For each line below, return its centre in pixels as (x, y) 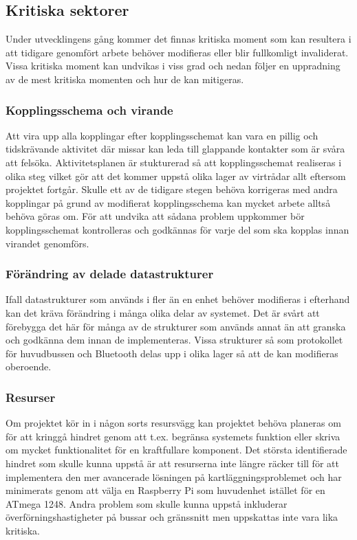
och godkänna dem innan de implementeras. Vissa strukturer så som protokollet (174, 340)
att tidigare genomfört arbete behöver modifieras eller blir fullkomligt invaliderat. (177, 52)
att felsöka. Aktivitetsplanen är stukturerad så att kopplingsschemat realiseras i (174, 162)
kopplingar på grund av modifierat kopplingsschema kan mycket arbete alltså (168, 202)
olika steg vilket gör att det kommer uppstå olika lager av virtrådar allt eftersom (176, 176)
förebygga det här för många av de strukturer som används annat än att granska (176, 326)
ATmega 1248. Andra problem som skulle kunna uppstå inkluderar (147, 503)
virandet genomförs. (47, 243)
